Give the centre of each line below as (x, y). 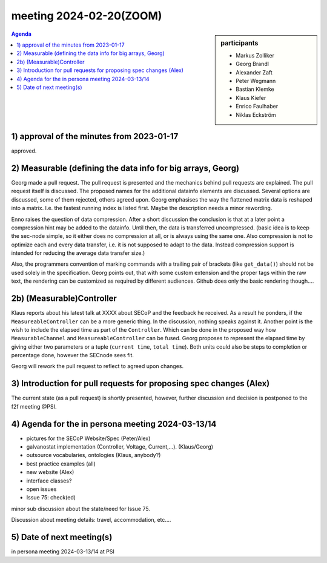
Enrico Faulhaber (257, 107)
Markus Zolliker (255, 55)
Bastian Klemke (255, 89)
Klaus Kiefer (251, 97)
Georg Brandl (253, 64)
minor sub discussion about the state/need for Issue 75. (81, 509)
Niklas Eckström (256, 114)
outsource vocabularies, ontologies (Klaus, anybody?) (94, 455)
